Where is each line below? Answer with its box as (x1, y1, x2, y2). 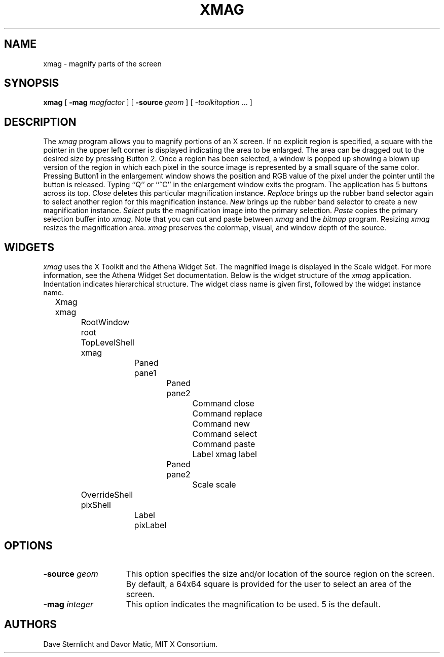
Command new (192, 419, 250, 429)
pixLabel (134, 520, 167, 531)
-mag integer (43, 599, 94, 609)
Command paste (192, 439, 255, 449)
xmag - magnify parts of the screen (43, 59, 162, 68)
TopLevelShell (81, 337, 134, 348)
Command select (192, 429, 257, 439)
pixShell (81, 500, 111, 510)
